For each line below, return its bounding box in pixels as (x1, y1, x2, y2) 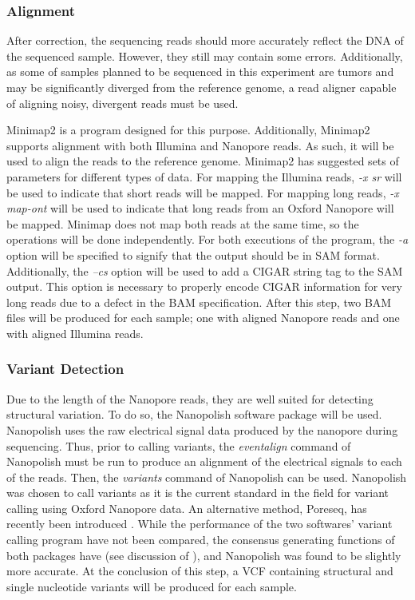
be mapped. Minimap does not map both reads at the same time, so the (6, 215, 359, 232)
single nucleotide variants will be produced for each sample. (6, 578, 297, 594)
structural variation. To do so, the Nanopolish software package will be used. (6, 406, 382, 423)
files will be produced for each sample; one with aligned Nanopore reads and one (6, 309, 400, 326)
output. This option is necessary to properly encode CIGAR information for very (6, 278, 402, 295)
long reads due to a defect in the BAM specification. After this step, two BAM (6, 293, 392, 310)
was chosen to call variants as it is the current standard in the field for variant (6, 484, 389, 501)
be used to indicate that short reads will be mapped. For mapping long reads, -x (6, 184, 399, 201)
